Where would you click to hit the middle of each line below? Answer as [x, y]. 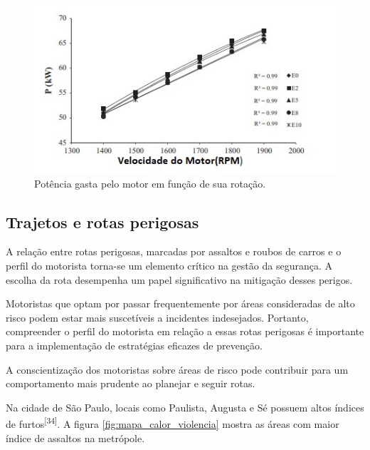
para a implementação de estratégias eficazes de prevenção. [134, 345]
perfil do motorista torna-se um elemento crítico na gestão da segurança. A [169, 266]
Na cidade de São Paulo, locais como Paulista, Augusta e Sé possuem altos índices [185, 407]
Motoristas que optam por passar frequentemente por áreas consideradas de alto [180, 303]
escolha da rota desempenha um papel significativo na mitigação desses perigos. [179, 279]
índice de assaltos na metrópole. [75, 438]
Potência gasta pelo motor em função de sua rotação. [150, 183]
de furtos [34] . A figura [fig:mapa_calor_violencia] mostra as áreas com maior [173, 423]
